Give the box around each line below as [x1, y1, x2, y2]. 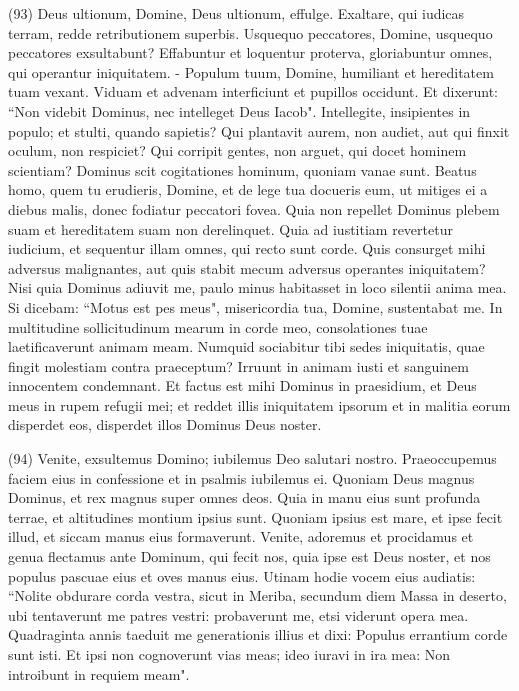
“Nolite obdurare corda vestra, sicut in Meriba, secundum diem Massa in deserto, [8, 585, 507, 606]
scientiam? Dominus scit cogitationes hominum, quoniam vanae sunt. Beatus [8, 159, 477, 180]
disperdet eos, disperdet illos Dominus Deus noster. [8, 414, 322, 435]
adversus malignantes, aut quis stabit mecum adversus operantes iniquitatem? [8, 257, 486, 278]
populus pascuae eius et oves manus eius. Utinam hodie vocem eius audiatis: [8, 565, 476, 586]
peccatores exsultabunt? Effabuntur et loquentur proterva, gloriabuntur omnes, [8, 42, 493, 63]
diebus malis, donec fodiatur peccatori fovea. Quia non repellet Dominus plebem [8, 198, 500, 219]
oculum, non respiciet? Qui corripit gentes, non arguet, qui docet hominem [8, 140, 467, 161]
